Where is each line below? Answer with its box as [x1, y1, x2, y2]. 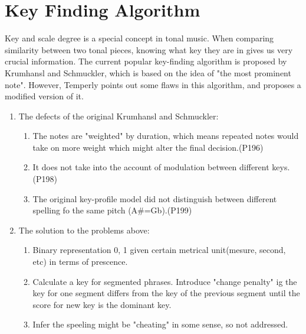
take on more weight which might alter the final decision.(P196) [32, 141, 264, 153]
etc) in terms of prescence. [32, 255, 128, 268]
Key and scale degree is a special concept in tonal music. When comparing [5, 32, 274, 44]
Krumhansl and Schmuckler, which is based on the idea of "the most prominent [5, 66, 291, 79]
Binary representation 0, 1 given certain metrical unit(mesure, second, [32, 244, 286, 256]
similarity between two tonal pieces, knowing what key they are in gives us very [5, 43, 293, 56]
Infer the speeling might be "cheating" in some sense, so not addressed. [32, 318, 288, 330]
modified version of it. [5, 90, 84, 102]
